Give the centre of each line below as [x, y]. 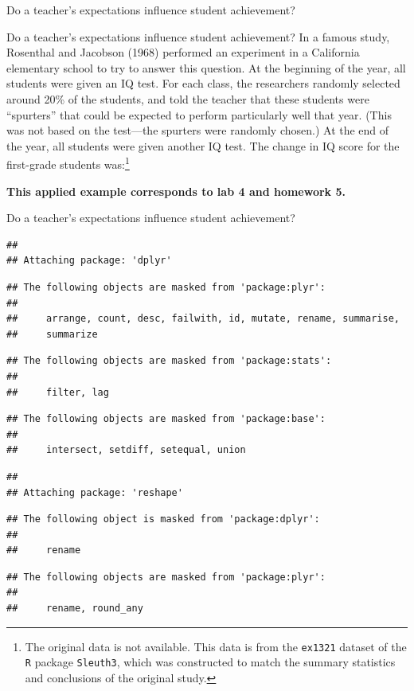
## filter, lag [58, 392]
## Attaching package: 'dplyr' [89, 261]
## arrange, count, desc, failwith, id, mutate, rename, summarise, [203, 319]
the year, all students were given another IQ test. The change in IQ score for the [203, 145]
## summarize [52, 334]
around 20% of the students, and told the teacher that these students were [188, 98]
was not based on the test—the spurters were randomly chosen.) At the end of [198, 130]
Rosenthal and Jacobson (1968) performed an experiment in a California [183, 52]
